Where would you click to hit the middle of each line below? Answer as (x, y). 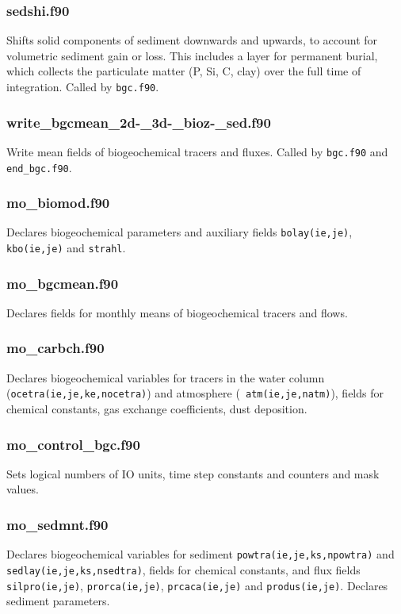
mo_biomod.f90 (58, 203)
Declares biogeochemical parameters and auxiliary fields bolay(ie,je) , (179, 232)
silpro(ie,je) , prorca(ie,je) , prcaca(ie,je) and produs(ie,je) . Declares (197, 585)
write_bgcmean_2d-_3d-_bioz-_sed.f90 (139, 122)
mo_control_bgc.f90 (73, 444)
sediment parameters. (58, 601)
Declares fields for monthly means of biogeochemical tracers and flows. (177, 312)
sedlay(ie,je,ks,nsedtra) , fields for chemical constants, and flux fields (183, 569)
